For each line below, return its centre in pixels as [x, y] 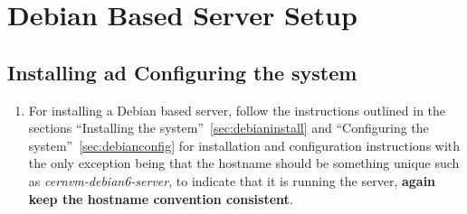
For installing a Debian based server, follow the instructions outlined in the [237, 110]
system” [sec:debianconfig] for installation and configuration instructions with [244, 145]
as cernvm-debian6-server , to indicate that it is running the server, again [232, 180]
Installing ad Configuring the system [182, 72]
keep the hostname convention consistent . [161, 198]
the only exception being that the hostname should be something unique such [244, 163]
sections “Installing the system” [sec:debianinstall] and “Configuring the [229, 128]
